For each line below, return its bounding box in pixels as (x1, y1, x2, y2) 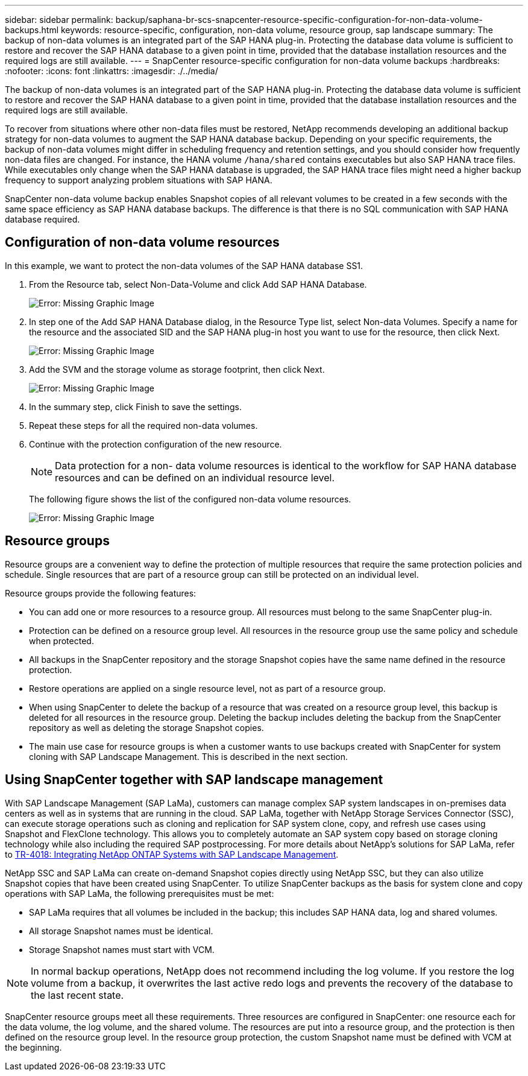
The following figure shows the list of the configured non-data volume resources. (29, 493, 351, 504)
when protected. (29, 635, 94, 646)
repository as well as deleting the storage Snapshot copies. (29, 722, 264, 733)
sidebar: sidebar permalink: (5, 14, 113, 25)
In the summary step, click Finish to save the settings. (29, 401, 242, 412)
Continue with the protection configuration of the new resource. (29, 438, 282, 449)
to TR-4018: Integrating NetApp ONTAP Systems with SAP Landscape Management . (5, 849, 339, 859)
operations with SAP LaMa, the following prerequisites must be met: (5, 888, 274, 899)
